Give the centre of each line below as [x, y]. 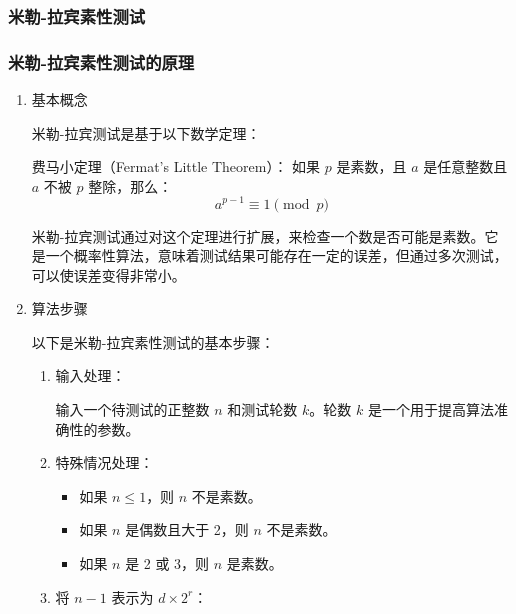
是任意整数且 [465, 166]
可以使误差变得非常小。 [108, 274]
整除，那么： [130, 185]
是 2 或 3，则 [167, 563]
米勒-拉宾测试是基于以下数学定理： [146, 132]
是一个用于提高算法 [430, 409]
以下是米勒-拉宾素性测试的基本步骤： [153, 341]
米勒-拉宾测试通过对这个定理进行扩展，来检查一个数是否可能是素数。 [258, 235]
